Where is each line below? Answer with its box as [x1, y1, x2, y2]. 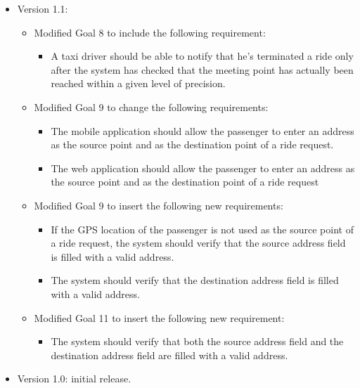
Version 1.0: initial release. [17, 371, 131, 386]
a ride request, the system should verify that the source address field [51, 235, 346, 250]
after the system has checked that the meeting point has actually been [51, 62, 354, 77]
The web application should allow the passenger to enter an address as [51, 160, 355, 175]
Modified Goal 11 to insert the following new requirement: [34, 310, 285, 325]
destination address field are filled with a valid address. [51, 347, 288, 362]
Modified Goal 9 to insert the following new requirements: [34, 198, 283, 212]
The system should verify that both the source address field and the [51, 334, 344, 349]
